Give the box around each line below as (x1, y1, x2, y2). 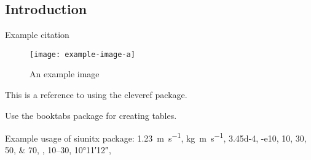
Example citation (5, 28, 69, 41)
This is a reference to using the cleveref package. (5, 88, 187, 101)
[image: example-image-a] (30, 50, 135, 59)
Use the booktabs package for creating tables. (5, 109, 177, 121)
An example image (30, 67, 100, 80)
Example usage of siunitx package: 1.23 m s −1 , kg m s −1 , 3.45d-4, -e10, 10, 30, (5, 130, 307, 144)
